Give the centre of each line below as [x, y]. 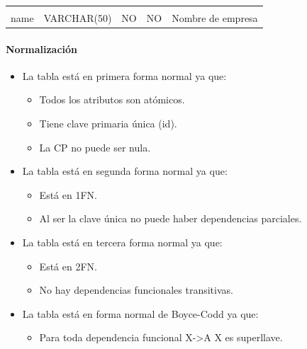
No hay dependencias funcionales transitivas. [136, 290]
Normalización [42, 48]
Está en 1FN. [68, 194]
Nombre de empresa [215, 18]
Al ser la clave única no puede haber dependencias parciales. [171, 218]
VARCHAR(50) [78, 18]
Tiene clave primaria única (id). [108, 124]
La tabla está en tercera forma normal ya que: [122, 242]
